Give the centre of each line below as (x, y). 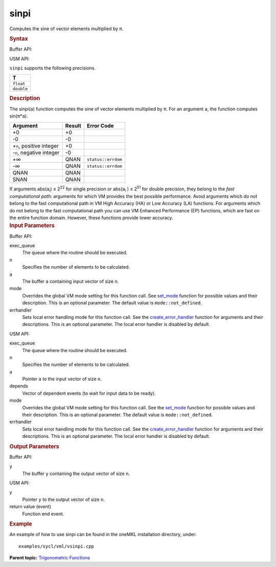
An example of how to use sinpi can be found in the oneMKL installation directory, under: (103, 534)
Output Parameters (34, 446)
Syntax (19, 38)
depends (19, 386)
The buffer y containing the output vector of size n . (76, 473)
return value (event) (30, 507)
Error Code (101, 126)
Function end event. (43, 514)
